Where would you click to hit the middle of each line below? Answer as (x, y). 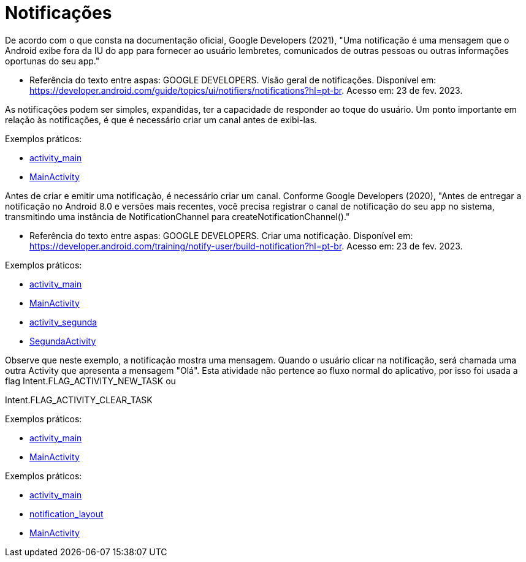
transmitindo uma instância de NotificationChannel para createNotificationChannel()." (177, 216)
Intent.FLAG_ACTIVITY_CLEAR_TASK (79, 400)
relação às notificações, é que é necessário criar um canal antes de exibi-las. (161, 120)
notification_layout (67, 514)
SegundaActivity (63, 341)
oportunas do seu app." (52, 61)
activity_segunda (63, 322)
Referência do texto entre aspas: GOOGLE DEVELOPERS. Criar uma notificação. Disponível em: (221, 235)
